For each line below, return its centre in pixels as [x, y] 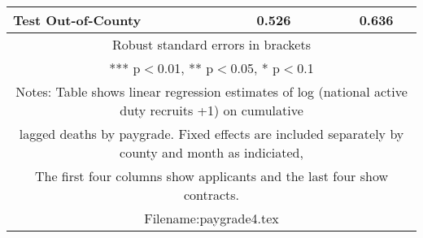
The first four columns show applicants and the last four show [211, 176]
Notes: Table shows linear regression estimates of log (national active [211, 91]
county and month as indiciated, [211, 152]
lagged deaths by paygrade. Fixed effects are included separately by [211, 134]
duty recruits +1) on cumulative [211, 110]
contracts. [211, 195]
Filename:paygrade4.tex [211, 218]
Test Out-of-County [77, 20]
